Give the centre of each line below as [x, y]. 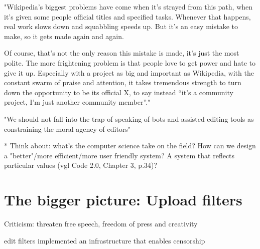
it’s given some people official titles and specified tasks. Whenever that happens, [127, 16]
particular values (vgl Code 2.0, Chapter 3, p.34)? [81, 165]
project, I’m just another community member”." [77, 102]
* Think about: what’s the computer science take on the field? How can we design [130, 146]
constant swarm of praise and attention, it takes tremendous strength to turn [123, 82]
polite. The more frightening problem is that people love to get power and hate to [130, 62]
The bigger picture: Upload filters [123, 200]
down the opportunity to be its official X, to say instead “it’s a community [119, 92]
